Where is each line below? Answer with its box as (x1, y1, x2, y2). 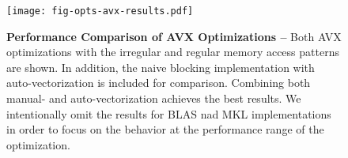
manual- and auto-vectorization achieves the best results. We (6, 90, 301, 107)
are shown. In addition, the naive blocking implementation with (6, 58, 315, 75)
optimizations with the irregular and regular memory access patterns (6, 43, 339, 60)
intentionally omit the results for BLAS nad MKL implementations (6, 105, 331, 122)
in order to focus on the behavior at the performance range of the (6, 121, 324, 137)
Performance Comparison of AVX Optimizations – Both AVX (6, 28, 342, 44)
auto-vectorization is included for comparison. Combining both (6, 74, 311, 91)
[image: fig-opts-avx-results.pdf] (6, 6, 194, 17)
